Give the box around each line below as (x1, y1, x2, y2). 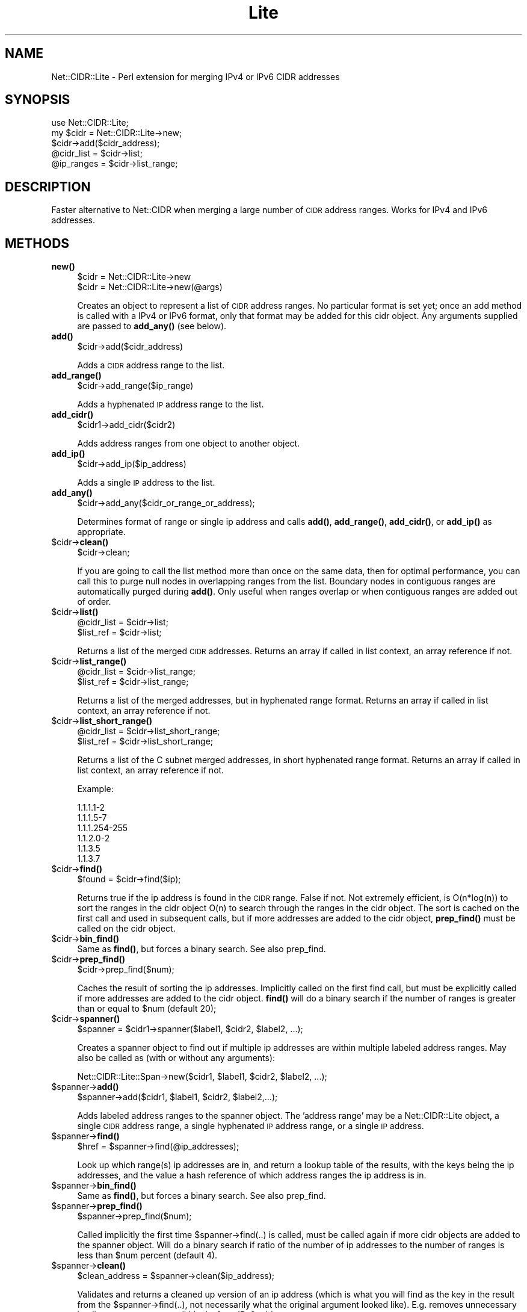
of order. (77, 596, 111, 607)
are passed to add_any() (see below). (77, 321, 227, 332)
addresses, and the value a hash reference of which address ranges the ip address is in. (77, 1170, 427, 1181)
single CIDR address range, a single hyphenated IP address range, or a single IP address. (77, 1121, 424, 1131)
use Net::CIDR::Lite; (51, 117, 129, 128)
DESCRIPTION (5, 179, 91, 194)
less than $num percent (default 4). (77, 1250, 218, 1261)
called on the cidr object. (77, 923, 176, 934)
